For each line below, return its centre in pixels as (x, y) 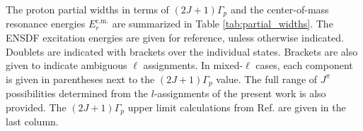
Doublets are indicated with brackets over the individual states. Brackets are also (182, 51)
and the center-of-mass (280, 9)
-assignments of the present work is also (240, 93)
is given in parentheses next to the (80, 79)
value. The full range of (267, 79)
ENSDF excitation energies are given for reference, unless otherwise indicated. (175, 38)
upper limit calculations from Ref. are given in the (237, 107)
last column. (32, 121)
